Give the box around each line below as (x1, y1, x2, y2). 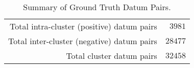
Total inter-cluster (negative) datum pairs (8, 35, 157, 47)
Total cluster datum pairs (66, 50, 157, 61)
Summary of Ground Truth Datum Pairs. (23, 1, 171, 13)
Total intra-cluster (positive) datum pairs (10, 20, 157, 32)
